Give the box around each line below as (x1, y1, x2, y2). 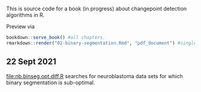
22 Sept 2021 (6, 57, 57, 67)
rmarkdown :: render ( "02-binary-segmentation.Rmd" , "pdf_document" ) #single (6, 40, 197, 46)
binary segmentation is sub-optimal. (6, 79, 96, 86)
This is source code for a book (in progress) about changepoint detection (6, 5, 187, 12)
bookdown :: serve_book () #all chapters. (6, 35, 106, 41)
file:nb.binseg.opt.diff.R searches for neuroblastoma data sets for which (6, 72, 183, 79)
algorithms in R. (6, 11, 45, 19)
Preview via (6, 23, 35, 30)
